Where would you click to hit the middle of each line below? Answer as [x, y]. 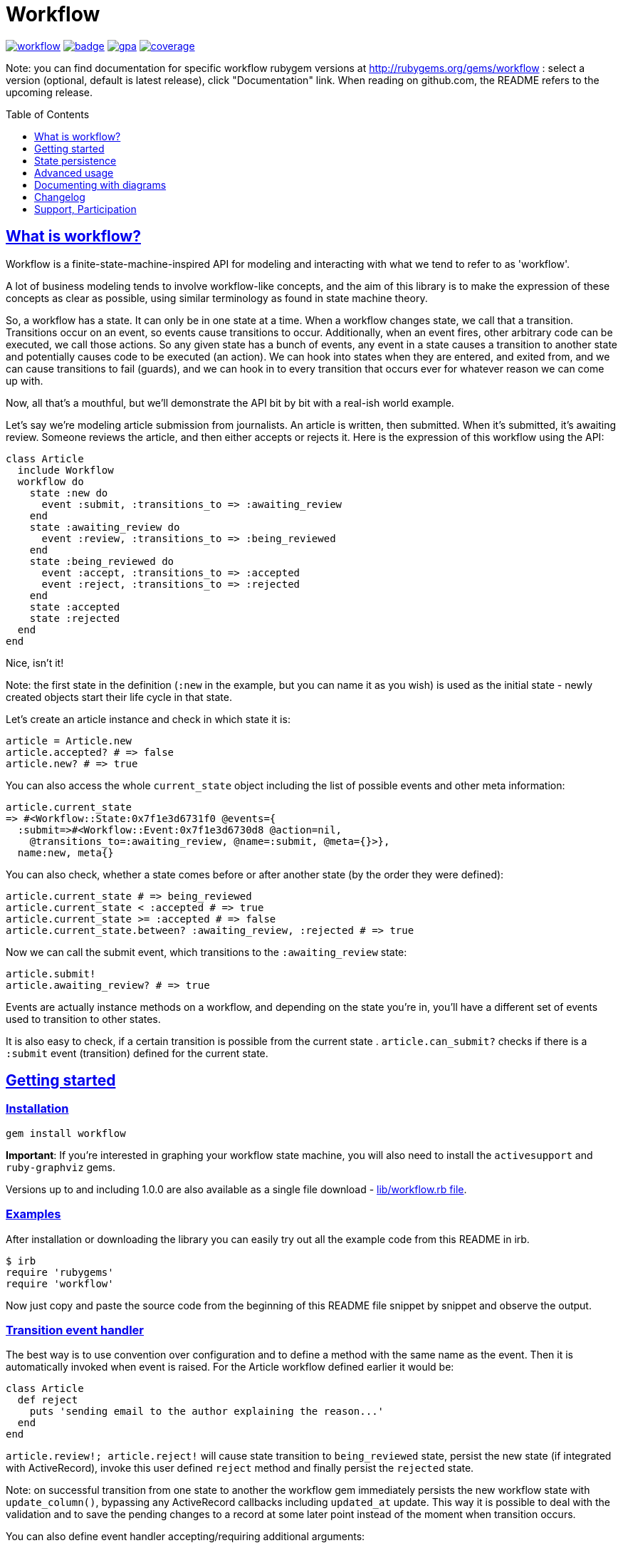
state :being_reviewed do [102, 561]
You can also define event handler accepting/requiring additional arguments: [185, 1537]
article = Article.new [69, 741]
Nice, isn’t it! [35, 663]
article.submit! [51, 973]
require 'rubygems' [60, 1272]
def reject [48, 1400]
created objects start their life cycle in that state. [119, 697]
